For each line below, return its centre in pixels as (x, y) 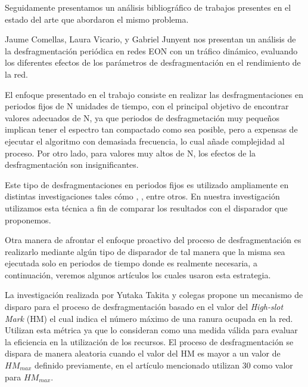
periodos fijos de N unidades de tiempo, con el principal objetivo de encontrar (147, 106)
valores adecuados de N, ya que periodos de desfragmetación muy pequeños (142, 117)
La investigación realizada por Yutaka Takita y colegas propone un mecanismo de (154, 295)
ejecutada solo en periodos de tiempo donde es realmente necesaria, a (131, 263)
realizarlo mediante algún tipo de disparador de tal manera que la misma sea (145, 251)
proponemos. (28, 219)
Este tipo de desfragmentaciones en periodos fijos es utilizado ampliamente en (147, 184)
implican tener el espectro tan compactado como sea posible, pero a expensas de (151, 129)
